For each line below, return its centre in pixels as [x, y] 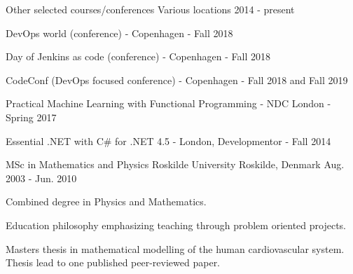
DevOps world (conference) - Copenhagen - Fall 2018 [119, 33]
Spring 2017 [31, 117]
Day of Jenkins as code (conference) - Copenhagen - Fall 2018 [138, 56]
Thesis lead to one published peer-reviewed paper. [113, 262]
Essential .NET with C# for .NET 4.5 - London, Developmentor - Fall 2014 [168, 141]
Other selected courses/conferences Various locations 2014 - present [150, 9]
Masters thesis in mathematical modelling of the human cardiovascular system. [175, 248]
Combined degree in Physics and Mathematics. [106, 201]
